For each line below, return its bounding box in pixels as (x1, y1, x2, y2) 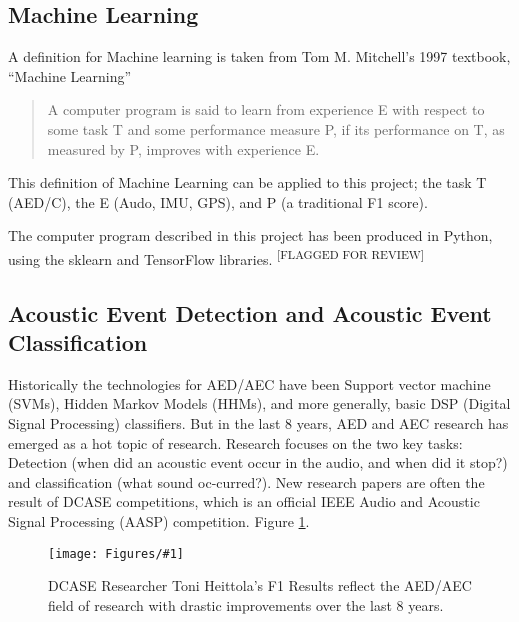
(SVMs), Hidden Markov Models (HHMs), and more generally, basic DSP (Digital (8, 393, 511, 414)
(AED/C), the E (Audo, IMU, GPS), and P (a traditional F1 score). (8, 191, 428, 212)
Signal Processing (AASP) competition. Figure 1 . (8, 510, 310, 531)
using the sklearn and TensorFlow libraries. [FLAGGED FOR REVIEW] (8, 245, 425, 269)
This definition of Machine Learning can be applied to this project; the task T (8, 172, 487, 193)
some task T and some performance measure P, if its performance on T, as (47, 118, 505, 139)
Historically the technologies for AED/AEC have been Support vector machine (8, 373, 491, 394)
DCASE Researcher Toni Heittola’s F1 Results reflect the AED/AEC (48, 575, 472, 596)
